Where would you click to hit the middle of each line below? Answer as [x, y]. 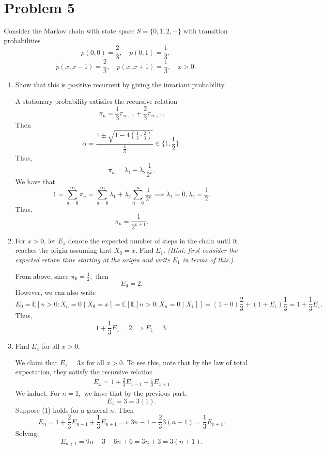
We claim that [36, 362]
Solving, [27, 433]
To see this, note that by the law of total [187, 362]
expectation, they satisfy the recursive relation [84, 372]
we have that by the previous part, [135, 393]
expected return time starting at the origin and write [93, 259]
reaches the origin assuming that [63, 250]
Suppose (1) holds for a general [62, 410]
